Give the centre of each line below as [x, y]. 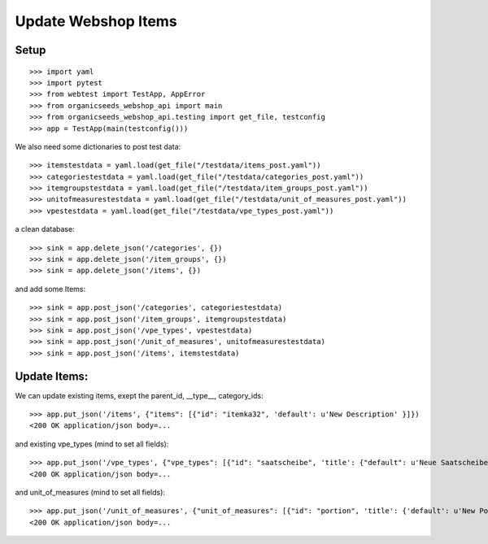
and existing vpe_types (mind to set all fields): [92, 444]
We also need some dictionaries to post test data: [98, 146]
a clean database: [45, 229]
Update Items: [52, 376]
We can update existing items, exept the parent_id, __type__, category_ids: [139, 395]
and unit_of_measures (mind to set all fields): [90, 493]
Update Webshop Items [96, 21]
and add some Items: [50, 289]
